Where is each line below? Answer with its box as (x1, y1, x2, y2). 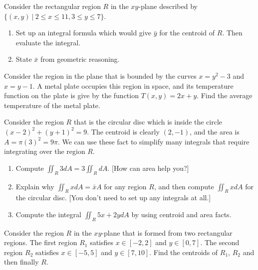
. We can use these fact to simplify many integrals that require (57, 136, 250, 146)
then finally (4, 257, 39, 267)
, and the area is (190, 126, 240, 136)
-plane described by (138, 1, 198, 11)
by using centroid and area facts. (131, 209, 232, 219)
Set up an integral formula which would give (15, 27, 151, 38)
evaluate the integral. (15, 37, 80, 47)
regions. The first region (4, 237, 77, 248)
